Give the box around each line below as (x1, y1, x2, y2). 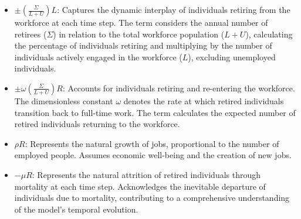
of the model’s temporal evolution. (14, 203, 138, 215)
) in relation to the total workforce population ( (53, 28, 225, 40)
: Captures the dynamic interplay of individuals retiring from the (57, 4, 290, 15)
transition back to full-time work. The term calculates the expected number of (14, 106, 296, 118)
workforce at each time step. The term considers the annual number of (14, 16, 268, 28)
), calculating (245, 28, 293, 40)
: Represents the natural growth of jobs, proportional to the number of (25, 137, 279, 149)
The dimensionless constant (14, 94, 113, 107)
